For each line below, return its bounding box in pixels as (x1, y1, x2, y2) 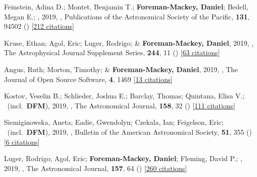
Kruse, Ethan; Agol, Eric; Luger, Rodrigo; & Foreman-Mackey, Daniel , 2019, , (4, 37, 254, 48)
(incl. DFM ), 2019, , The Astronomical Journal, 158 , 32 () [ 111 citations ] (7, 100, 236, 110)
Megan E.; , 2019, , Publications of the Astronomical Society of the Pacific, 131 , (4, 11, 250, 21)
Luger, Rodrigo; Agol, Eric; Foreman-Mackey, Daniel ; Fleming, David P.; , (4, 153, 243, 164)
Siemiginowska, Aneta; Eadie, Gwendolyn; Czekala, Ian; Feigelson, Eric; (4, 117, 224, 127)
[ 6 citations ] (4, 136, 40, 147)
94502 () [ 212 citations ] (4, 21, 74, 31)
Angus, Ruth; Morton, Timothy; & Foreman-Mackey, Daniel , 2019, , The (4, 64, 238, 74)
